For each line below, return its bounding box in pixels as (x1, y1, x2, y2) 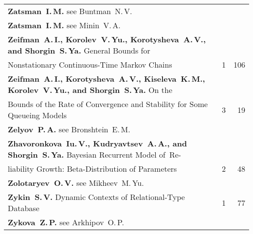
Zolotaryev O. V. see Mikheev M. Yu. (8, 177, 144, 188)
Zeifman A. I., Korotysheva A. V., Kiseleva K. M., (8, 73, 205, 84)
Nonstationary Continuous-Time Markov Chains (8, 59, 172, 70)
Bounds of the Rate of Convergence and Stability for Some (8, 98, 208, 109)
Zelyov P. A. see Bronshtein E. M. (8, 124, 130, 135)
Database (8, 202, 39, 214)
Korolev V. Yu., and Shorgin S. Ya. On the (8, 84, 173, 95)
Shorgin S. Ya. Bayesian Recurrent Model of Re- (8, 149, 181, 160)
